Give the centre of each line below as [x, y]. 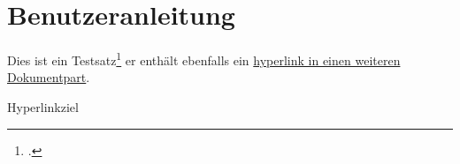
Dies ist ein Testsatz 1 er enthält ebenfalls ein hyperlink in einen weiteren [204, 59]
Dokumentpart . [49, 77]
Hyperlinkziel [43, 106]
